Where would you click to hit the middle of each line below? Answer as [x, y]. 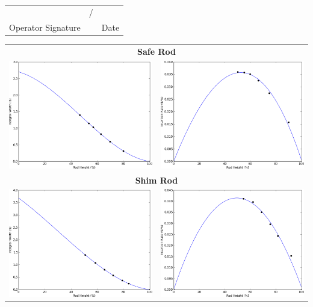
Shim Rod [156, 180]
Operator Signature [45, 27]
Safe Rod [156, 51]
